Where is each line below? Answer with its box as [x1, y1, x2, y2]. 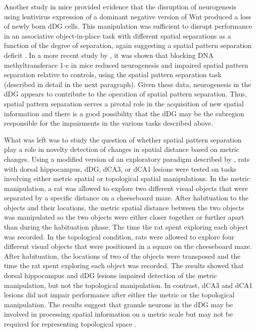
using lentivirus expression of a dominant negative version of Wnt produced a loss [4, 11, 252, 21]
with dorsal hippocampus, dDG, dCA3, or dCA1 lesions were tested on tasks [4, 163, 237, 174]
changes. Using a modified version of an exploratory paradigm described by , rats [4, 153, 250, 164]
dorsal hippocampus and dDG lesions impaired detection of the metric [4, 270, 217, 281]
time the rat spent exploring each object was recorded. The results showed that [4, 260, 244, 271]
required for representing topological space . [4, 319, 136, 329]
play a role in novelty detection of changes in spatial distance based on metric [4, 144, 239, 154]
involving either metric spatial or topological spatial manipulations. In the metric [4, 173, 250, 184]
